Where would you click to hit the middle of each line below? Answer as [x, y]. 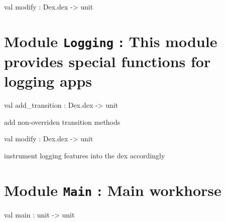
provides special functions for [107, 61]
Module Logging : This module [111, 41]
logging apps [48, 81]
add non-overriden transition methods [62, 122]
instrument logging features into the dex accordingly [85, 155]
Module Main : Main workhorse [113, 190]
